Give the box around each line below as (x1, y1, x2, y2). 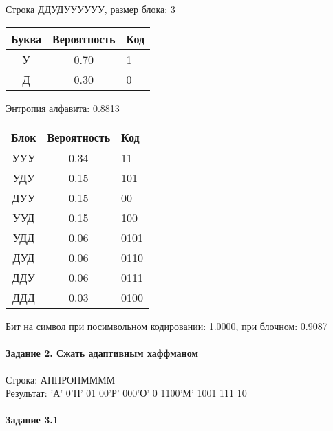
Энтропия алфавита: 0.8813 (6, 100, 120, 115)
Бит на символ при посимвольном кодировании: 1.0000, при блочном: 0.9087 (6, 319, 327, 333)
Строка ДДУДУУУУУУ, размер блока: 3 (6, 2, 175, 16)
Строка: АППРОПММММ (6, 372, 116, 386)
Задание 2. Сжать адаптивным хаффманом (6, 346, 198, 360)
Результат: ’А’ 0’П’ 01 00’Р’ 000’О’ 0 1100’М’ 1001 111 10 (6, 386, 247, 400)
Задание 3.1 (6, 412, 58, 427)
